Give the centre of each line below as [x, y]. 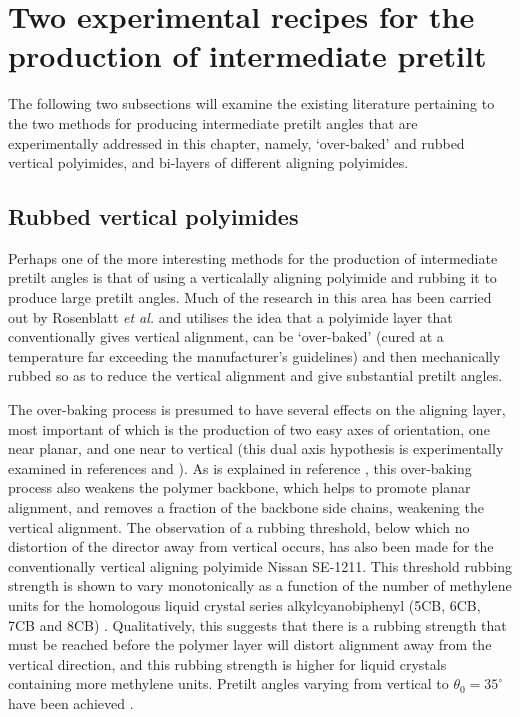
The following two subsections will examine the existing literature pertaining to [251, 103]
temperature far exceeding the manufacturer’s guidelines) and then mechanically [254, 355]
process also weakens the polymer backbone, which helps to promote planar [239, 487]
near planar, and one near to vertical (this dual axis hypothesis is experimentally [256, 448]
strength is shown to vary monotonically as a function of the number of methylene [260, 585]
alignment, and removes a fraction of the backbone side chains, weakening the [246, 507]
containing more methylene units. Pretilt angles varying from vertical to [228, 683]
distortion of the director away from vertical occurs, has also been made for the [251, 546]
